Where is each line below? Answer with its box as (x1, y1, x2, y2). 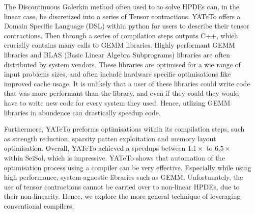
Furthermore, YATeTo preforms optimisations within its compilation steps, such (4, 124, 245, 134)
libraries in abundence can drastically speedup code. (4, 107, 161, 117)
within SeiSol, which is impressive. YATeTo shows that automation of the (4, 152, 225, 162)
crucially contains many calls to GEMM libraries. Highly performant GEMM (4, 40, 235, 50)
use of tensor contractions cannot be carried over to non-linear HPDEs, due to (4, 181, 240, 191)
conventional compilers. (4, 200, 74, 211)
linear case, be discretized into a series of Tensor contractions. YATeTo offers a (4, 11, 241, 21)
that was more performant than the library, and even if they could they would (4, 88, 239, 98)
